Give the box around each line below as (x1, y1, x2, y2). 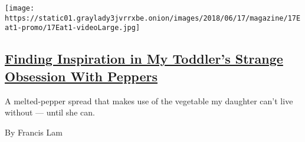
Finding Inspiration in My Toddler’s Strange (5, 49, 283, 68)
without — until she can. (5, 106, 95, 118)
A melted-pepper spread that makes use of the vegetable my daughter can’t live (5, 94, 293, 107)
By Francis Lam (5, 126, 63, 138)
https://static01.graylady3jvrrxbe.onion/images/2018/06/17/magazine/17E (5, 14, 301, 22)
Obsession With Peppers (5, 67, 158, 85)
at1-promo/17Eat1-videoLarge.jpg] (5, 24, 140, 32)
